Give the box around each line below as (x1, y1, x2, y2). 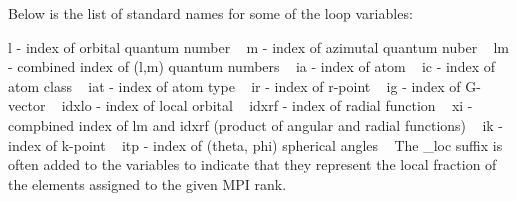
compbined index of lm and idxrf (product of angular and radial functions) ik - (8, 114, 503, 135)
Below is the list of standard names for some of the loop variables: (8, 3, 413, 23)
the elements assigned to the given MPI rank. (8, 173, 287, 194)
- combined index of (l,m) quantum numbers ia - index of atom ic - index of (8, 56, 495, 77)
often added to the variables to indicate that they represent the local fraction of (8, 154, 497, 175)
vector (8, 95, 46, 116)
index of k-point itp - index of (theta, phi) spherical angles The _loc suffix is (8, 134, 503, 155)
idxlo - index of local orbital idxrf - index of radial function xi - (61, 95, 473, 116)
